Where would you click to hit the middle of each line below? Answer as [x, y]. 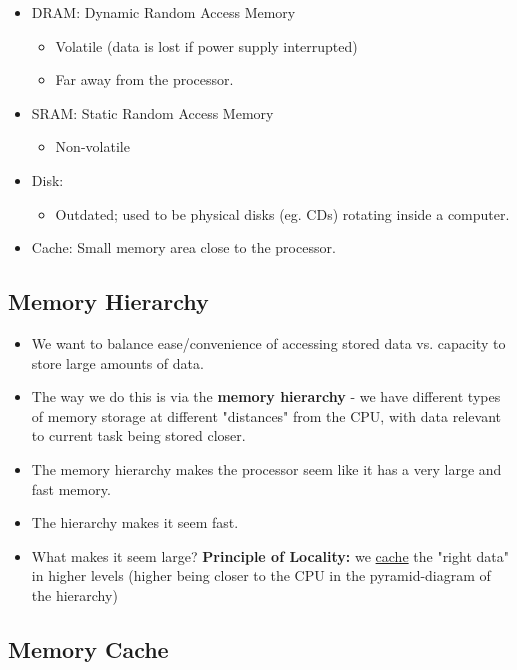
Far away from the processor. [144, 79]
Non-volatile [92, 146]
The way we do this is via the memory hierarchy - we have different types [266, 396]
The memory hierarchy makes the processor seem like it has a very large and [266, 468]
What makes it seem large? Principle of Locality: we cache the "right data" [270, 555]
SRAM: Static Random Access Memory [152, 112]
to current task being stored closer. [138, 435]
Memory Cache [88, 648]
